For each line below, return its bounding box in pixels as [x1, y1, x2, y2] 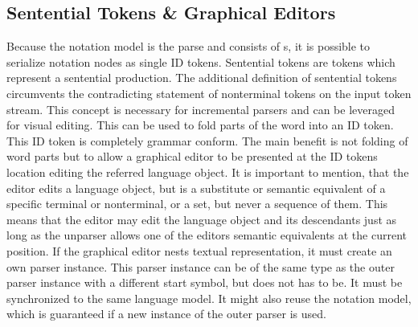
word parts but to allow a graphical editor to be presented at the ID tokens [6, 148, 378, 165]
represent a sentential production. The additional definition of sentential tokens [6, 69, 397, 86]
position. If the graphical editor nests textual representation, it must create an [6, 242, 392, 259]
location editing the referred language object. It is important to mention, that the [6, 163, 409, 180]
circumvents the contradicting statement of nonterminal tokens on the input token [6, 84, 412, 101]
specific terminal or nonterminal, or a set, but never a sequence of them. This [6, 195, 388, 212]
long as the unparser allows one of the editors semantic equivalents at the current [6, 227, 408, 243]
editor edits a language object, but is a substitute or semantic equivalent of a [6, 179, 386, 196]
